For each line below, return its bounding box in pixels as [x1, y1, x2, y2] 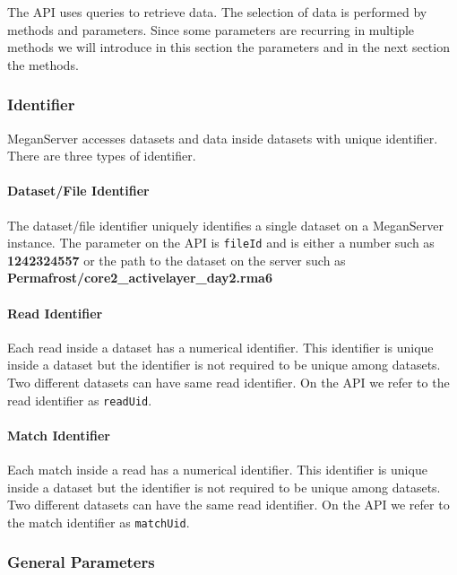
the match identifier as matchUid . [7, 512, 190, 531]
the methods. [7, 55, 79, 74]
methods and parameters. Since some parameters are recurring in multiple [7, 20, 415, 39]
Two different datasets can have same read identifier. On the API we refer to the [7, 373, 450, 391]
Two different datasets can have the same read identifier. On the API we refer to [7, 495, 450, 514]
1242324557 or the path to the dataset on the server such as [7, 250, 346, 269]
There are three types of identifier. [7, 146, 196, 165]
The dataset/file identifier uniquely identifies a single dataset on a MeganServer [7, 215, 444, 234]
